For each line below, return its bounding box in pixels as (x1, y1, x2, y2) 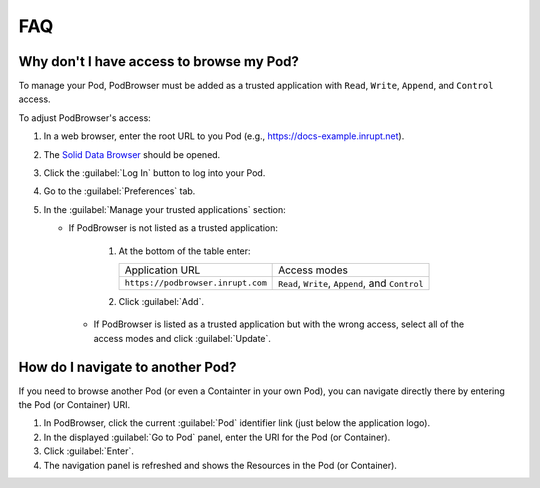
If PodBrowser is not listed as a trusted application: (68, 222, 279, 234)
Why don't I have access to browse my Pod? (18, 53, 300, 70)
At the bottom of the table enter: (118, 245, 251, 257)
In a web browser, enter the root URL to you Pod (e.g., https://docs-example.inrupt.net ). (43, 130, 405, 142)
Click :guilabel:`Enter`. (43, 445, 134, 457)
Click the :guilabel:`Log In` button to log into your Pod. (43, 167, 266, 179)
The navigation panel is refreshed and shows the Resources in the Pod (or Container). (43, 459, 397, 471)
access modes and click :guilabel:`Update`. (93, 332, 272, 344)
